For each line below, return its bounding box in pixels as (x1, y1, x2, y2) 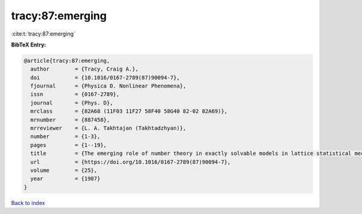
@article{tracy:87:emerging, (24, 57, 110, 64)
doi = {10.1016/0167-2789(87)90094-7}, (30, 74, 180, 81)
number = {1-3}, (30, 133, 101, 140)
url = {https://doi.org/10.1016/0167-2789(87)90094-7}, (30, 159, 231, 165)
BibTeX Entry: (11, 41, 46, 48)
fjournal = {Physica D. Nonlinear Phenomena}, (30, 83, 186, 90)
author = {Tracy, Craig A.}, (30, 66, 139, 72)
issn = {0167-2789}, (30, 91, 120, 98)
